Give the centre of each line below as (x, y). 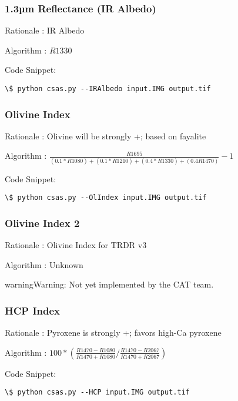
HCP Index (33, 310)
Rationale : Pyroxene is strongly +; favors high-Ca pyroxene (113, 333)
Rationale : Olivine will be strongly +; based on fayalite (105, 136)
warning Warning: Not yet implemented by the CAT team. (109, 284)
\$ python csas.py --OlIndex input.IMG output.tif (106, 198)
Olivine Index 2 (42, 223)
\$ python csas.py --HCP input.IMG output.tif (97, 392)
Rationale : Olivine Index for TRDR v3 (76, 245)
